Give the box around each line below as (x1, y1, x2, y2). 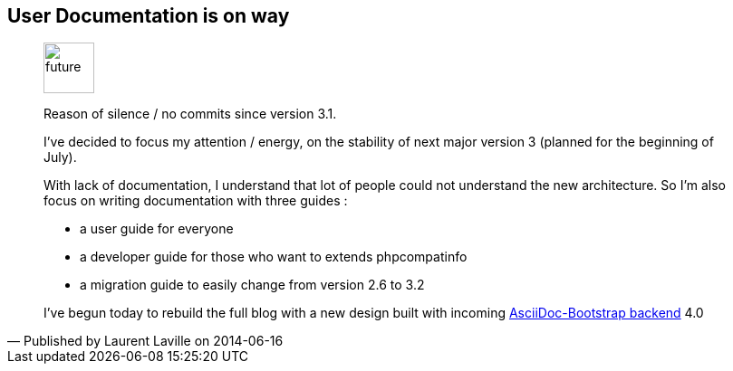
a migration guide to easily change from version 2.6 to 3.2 (80, 277, 425, 293)
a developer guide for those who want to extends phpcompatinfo (80, 249, 468, 265)
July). (43, 149, 77, 166)
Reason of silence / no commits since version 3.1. (43, 106, 337, 122)
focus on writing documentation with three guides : (43, 193, 348, 209)
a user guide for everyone (80, 221, 234, 237)
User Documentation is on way (7, 5, 290, 27)
